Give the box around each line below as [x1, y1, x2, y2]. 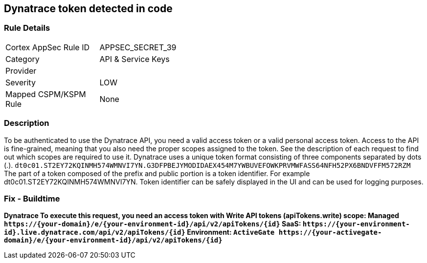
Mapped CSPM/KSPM [5, 89, 86, 99]
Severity [5, 77, 36, 87]
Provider [5, 65, 37, 76]
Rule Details [4, 23, 50, 33]
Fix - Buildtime [4, 193, 60, 203]
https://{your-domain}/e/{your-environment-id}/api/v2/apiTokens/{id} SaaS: [4, 220, 301, 228]
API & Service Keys [99, 54, 170, 64]
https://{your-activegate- [278, 228, 382, 237]
